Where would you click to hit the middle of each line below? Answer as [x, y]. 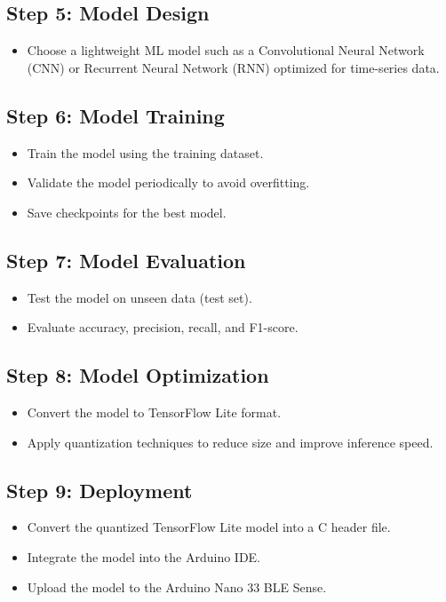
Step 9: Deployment [100, 490]
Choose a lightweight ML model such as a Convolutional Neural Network [226, 50]
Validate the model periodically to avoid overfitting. [168, 182]
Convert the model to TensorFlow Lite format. [154, 412]
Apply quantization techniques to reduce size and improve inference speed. [230, 442]
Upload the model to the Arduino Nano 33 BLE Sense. [177, 586]
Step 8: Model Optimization [138, 375]
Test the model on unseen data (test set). [139, 297]
